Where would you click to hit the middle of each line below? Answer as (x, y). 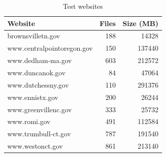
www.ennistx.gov (33, 97)
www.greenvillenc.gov (40, 109)
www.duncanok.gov (36, 72)
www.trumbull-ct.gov (39, 134)
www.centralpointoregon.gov (50, 48)
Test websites (83, 6)
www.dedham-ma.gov (40, 60)
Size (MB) (140, 23)
